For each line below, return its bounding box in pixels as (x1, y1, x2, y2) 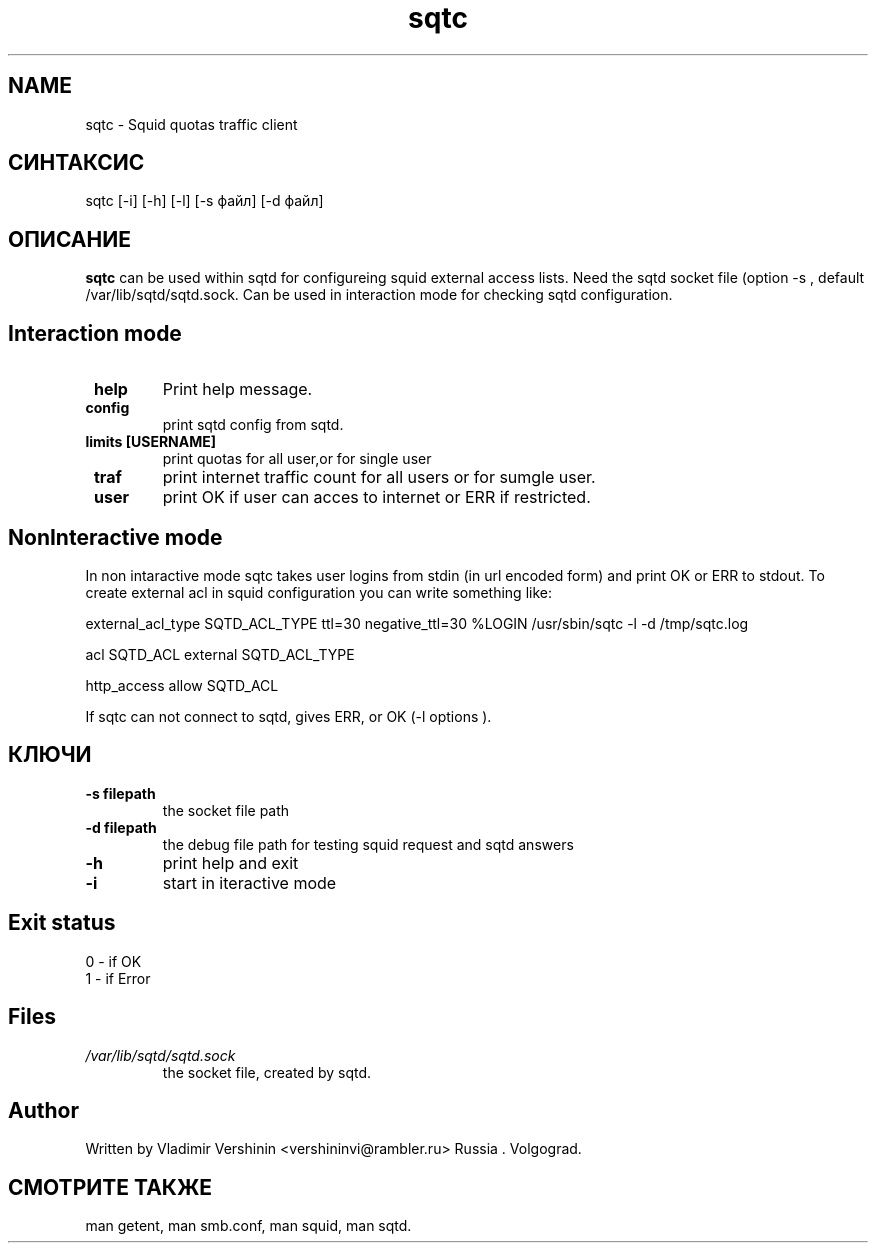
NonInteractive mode (8, 524, 223, 550)
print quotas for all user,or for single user (162, 450, 432, 468)
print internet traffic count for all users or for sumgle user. (162, 467, 596, 488)
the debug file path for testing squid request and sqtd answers (162, 835, 574, 853)
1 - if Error (85, 969, 151, 987)
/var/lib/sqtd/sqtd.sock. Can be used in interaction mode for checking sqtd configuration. (85, 286, 673, 304)
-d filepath (85, 818, 157, 836)
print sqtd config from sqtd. (162, 416, 344, 434)
